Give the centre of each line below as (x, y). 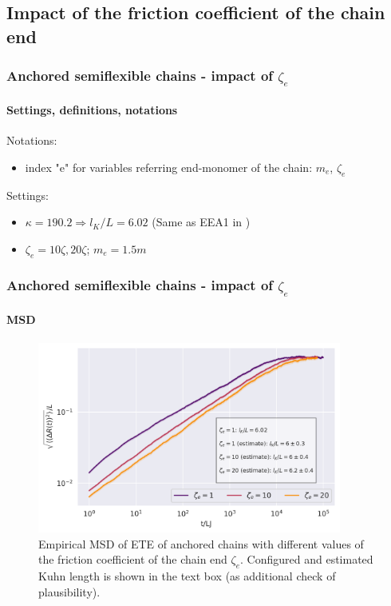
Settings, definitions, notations (92, 109)
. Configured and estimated (307, 559)
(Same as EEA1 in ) (201, 222)
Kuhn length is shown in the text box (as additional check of (187, 576)
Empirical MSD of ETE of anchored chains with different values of (201, 543)
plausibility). (69, 591)
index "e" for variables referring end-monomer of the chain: (169, 167)
